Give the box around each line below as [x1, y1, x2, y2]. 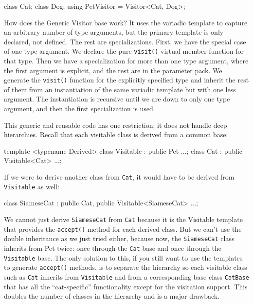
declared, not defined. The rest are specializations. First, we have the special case [4, 36, 246, 46]
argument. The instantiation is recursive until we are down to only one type [4, 94, 230, 104]
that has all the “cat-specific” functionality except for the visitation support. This [4, 281, 248, 291]
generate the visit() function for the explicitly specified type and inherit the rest [4, 75, 249, 85]
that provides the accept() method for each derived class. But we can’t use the [4, 223, 242, 234]
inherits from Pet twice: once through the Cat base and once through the [4, 243, 222, 253]
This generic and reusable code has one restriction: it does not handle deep [4, 120, 227, 130]
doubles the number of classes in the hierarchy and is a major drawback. [4, 291, 220, 301]
